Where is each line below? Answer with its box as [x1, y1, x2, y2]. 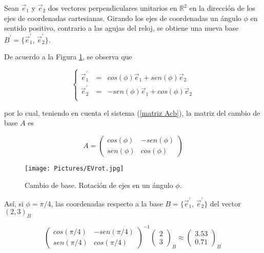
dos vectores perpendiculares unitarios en [48, 3, 177, 13]
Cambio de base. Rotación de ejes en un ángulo [25, 179, 173, 190]
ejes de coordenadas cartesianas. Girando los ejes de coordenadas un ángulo [4, 12, 241, 23]
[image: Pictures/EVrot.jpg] [25, 164, 124, 172]
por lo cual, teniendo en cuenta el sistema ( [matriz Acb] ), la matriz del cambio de [4, 107, 260, 118]
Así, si [4, 198, 24, 208]
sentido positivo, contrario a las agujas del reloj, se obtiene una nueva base [4, 23, 239, 33]
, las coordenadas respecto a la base [51, 198, 163, 208]
